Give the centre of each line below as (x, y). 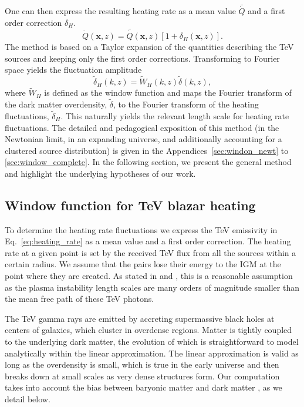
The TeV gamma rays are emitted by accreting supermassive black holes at (140, 318)
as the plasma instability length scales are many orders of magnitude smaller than (152, 287)
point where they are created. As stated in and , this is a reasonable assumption (149, 276)
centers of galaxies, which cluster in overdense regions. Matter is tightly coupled (148, 330)
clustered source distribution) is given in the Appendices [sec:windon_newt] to (147, 150)
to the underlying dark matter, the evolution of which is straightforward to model (152, 342)
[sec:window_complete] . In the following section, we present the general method (148, 162)
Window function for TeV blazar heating (130, 205)
